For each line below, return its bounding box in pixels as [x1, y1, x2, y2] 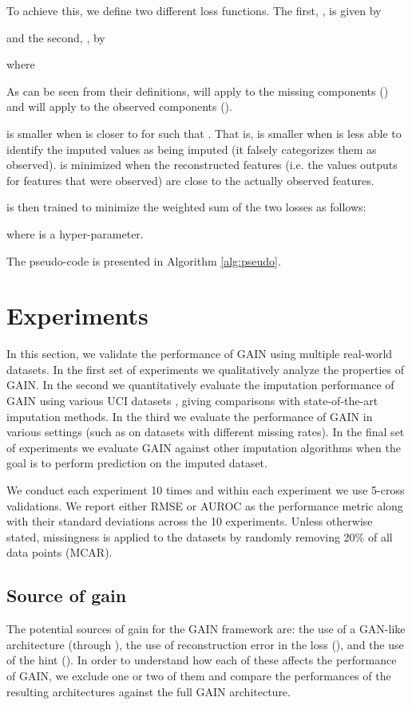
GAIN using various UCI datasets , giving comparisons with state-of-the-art [6, 392, 378, 409]
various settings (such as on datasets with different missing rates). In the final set [6, 423, 405, 440]
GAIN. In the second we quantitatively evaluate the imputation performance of [6, 376, 394, 393]
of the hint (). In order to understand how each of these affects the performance [6, 652, 397, 668]
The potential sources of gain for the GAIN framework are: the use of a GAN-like [6, 620, 406, 637]
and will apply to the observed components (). [6, 98, 232, 115]
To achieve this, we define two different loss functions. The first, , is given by [6, 2, 382, 18]
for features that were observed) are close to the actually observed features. [6, 171, 374, 188]
